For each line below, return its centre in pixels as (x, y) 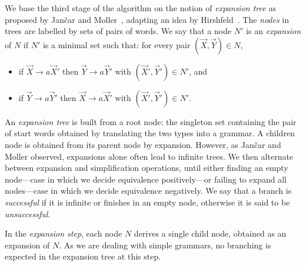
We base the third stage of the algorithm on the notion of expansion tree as (140, 8)
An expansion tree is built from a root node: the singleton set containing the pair (151, 121)
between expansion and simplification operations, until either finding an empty (147, 168)
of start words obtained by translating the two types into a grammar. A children (150, 133)
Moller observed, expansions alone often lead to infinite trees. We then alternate (149, 156)
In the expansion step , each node (64, 233)
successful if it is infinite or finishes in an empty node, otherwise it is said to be (147, 202)
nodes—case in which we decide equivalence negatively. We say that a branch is (148, 191)
